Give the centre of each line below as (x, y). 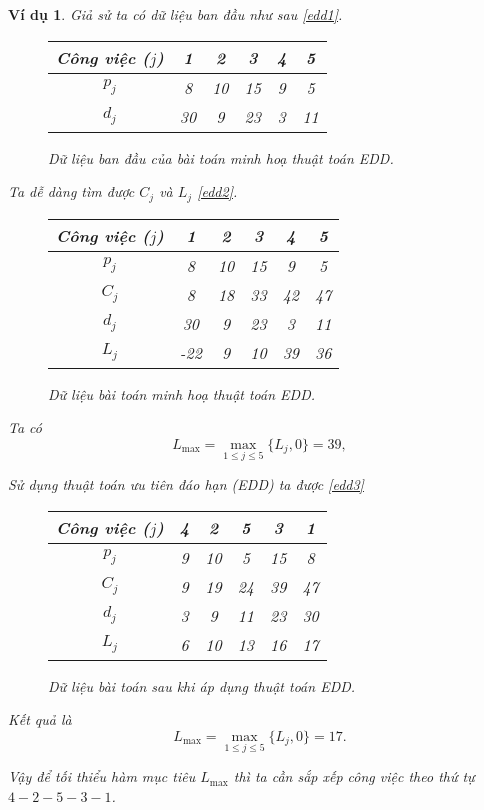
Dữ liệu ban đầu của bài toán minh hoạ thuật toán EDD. (221, 157)
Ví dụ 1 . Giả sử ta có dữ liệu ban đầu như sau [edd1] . (175, 14)
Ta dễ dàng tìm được (71, 191)
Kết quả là (40, 719)
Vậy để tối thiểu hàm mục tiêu (102, 776)
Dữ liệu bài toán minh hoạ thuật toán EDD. (181, 393)
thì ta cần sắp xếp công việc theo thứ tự (354, 776)
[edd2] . (217, 191)
